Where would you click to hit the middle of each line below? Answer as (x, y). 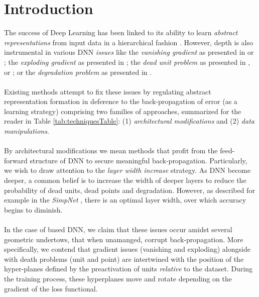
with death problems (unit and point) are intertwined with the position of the (124, 259)
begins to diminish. (33, 209)
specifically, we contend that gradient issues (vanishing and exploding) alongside (127, 249)
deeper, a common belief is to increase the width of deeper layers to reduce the (125, 180)
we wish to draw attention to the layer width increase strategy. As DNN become (127, 170)
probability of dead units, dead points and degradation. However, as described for (129, 190)
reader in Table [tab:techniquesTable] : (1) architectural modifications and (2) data (129, 121)
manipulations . (27, 131)
